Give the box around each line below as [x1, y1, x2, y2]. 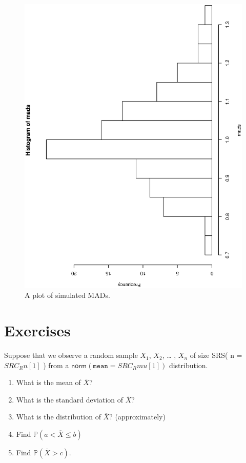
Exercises [4, 320, 71, 341]
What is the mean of [16, 377, 81, 388]
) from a [43, 359, 69, 370]
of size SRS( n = [190, 350, 242, 360]
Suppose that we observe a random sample [4, 350, 138, 360]
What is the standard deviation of [16, 394, 124, 405]
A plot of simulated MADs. [25, 290, 110, 300]
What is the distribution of [16, 411, 101, 422]
